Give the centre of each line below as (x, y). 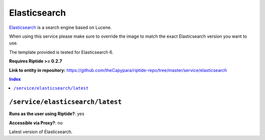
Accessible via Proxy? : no (36, 123)
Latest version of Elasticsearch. (41, 132)
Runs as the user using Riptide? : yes (47, 114)
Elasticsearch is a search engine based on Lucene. (60, 27)
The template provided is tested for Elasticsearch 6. (61, 52)
